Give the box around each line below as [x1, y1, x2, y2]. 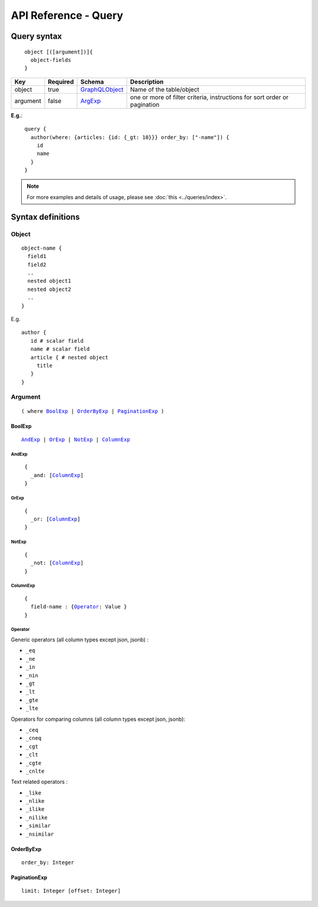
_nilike [25, 814, 48, 821]
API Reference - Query [11, 9, 124, 22]
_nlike [25, 798, 45, 805]
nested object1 [27, 277, 71, 284]
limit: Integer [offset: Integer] [21, 888, 121, 895]
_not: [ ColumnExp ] [30, 560, 84, 567]
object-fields [30, 57, 71, 63]
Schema [80, 77, 104, 85]
